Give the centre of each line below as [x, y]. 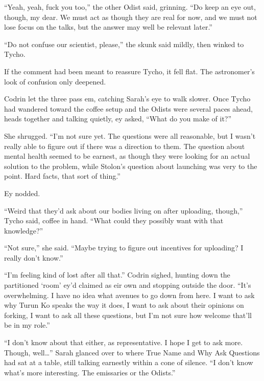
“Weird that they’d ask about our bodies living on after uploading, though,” [124, 210]
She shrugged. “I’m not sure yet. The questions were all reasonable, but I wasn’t [130, 135]
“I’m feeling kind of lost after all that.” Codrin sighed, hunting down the [117, 275]
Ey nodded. [22, 193]
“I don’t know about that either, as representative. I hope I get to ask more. [124, 342]
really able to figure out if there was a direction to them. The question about [125, 146]
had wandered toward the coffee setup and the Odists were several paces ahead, [128, 108]
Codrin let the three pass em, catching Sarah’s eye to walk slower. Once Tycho [127, 99]
